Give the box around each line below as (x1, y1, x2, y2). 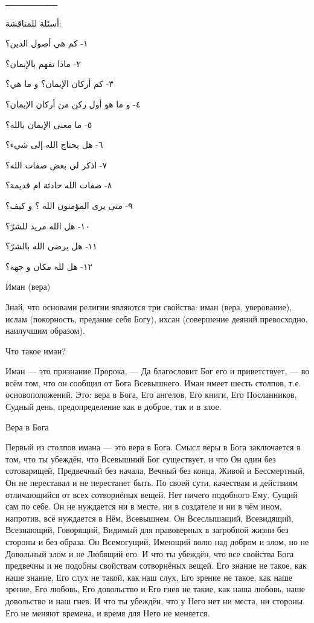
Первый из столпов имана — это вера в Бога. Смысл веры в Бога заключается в (5, 441, 301, 453)
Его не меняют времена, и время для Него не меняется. (5, 606, 210, 619)
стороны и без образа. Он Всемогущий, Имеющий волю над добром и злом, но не (5, 535, 309, 548)
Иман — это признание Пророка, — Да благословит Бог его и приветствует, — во (5, 365, 310, 377)
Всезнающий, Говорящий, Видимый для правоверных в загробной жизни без (5, 523, 289, 536)
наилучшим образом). (5, 324, 85, 337)
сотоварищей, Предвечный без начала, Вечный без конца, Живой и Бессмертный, (5, 464, 305, 477)
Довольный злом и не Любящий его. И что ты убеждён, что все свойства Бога (5, 547, 294, 560)
